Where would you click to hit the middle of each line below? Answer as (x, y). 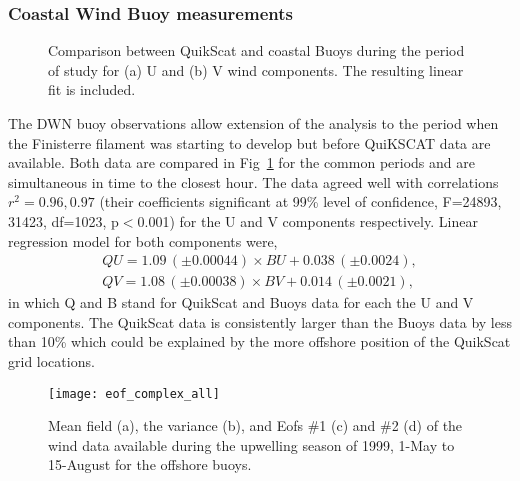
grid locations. (51, 361)
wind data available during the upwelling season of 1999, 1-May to (251, 444)
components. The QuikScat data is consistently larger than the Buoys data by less (260, 321)
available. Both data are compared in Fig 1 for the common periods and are (241, 162)
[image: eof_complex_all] (134, 393)
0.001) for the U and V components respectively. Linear (307, 220)
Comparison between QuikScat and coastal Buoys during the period (256, 50)
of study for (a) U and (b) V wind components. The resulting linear (256, 69)
